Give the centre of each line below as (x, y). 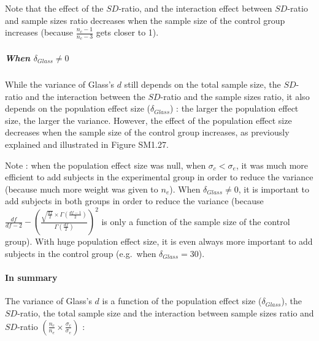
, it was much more (272, 165)
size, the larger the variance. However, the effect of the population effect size (148, 120)
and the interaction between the (85, 96)
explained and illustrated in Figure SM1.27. (87, 144)
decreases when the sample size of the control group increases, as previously (147, 132)
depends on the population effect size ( (78, 108)
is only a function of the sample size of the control (196, 221)
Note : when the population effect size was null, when (106, 165)
